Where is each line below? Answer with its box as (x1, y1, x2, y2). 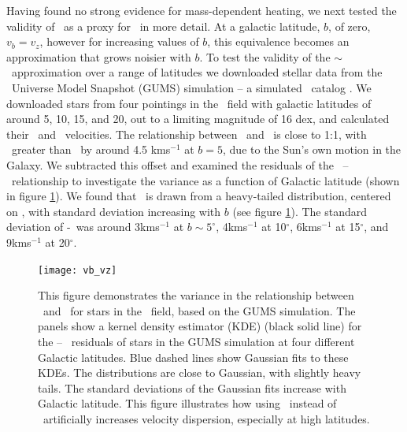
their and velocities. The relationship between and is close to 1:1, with (6, 125, 367, 142)
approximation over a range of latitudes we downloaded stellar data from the (11, 64, 383, 80)
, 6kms (290, 218, 322, 235)
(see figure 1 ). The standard (232, 203, 368, 219)
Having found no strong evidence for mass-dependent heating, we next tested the (6, 2, 397, 18)
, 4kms (216, 218, 248, 235)
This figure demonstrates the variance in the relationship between (38, 287, 354, 304)
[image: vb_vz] (38, 264, 117, 276)
